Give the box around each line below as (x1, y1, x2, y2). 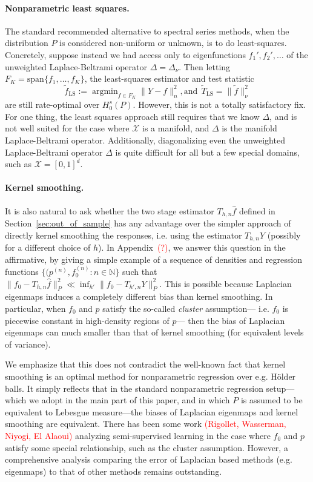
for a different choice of (5, 241, 91, 254)
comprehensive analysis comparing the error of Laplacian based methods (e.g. (5, 453, 292, 466)
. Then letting (179, 60, 231, 73)
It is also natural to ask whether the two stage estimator (5, 204, 214, 217)
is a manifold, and (142, 122, 209, 134)
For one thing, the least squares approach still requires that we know (5, 110, 260, 122)
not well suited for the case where (5, 122, 130, 134)
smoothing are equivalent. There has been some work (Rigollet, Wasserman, (5, 417, 286, 430)
